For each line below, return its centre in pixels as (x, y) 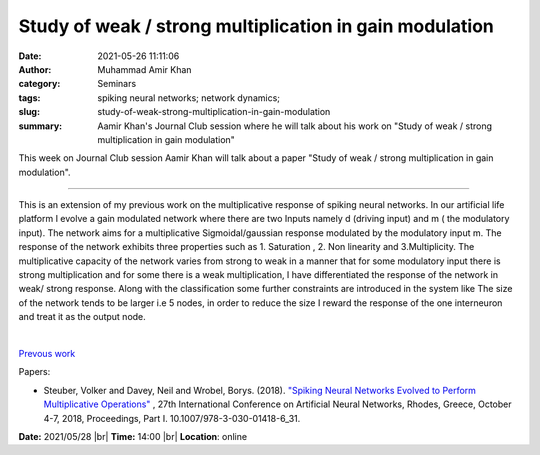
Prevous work (47, 353)
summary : (40, 126)
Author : (35, 69)
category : (39, 84)
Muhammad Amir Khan (144, 69)
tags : (29, 97)
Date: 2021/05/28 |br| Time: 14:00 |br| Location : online (133, 436)
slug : (29, 112)
